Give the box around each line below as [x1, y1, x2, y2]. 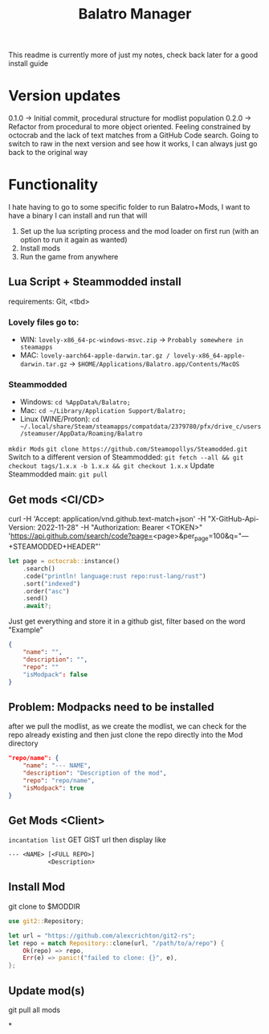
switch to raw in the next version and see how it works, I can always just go [8, 139, 258, 149]
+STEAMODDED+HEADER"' [8, 542, 101, 551]
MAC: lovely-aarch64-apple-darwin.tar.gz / [19, 350, 170, 360]
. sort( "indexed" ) [22, 579, 81, 587]
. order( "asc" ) [22, 587, 70, 595]
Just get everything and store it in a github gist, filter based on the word [8, 616, 246, 627]
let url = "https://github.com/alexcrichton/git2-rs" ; [8, 931, 196, 940]
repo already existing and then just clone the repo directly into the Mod [8, 730, 243, 740]
